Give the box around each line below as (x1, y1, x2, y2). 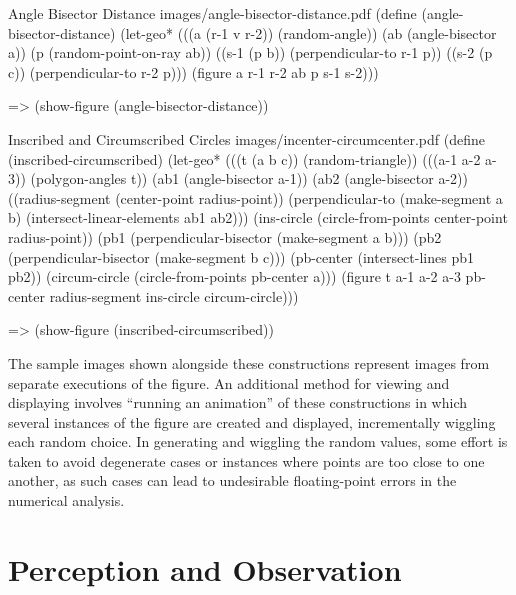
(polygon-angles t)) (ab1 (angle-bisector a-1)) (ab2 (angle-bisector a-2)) (30, 168, 468, 189)
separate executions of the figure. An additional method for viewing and (8, 372, 450, 393)
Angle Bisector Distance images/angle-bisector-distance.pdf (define (8, 3, 417, 23)
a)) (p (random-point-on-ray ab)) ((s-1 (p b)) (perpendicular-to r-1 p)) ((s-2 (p (8, 42, 493, 63)
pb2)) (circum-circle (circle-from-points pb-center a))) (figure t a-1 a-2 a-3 (8, 266, 461, 287)
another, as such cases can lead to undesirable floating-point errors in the (8, 470, 457, 491)
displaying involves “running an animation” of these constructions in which (8, 392, 468, 413)
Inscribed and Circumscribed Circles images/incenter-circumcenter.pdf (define (8, 128, 485, 149)
